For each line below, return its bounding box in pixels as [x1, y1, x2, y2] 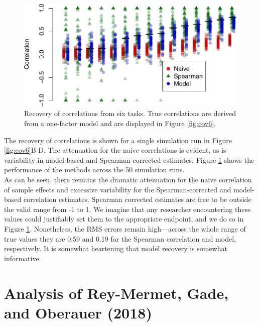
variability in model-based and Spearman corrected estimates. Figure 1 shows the [4, 154, 254, 165]
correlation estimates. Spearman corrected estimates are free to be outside [23, 194, 251, 204]
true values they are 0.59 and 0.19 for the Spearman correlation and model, [4, 233, 236, 244]
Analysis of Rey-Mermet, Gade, [4, 282, 229, 303]
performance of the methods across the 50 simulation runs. [4, 164, 185, 175]
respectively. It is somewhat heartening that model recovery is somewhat [4, 243, 227, 254]
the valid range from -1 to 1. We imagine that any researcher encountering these [4, 203, 251, 214]
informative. [4, 253, 41, 263]
